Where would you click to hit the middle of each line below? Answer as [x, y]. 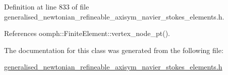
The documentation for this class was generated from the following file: [114, 50]
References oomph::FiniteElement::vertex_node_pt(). [87, 33]
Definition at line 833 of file [47, 6]
